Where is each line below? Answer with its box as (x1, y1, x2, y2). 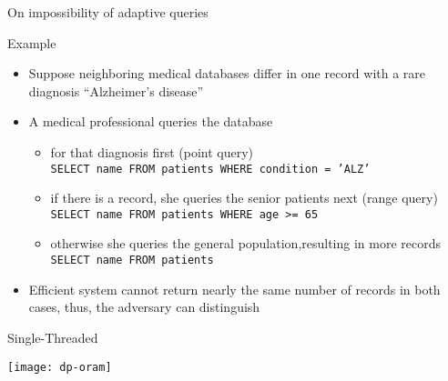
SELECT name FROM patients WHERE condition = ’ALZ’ (50, 162, 371, 175)
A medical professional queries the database (28, 112, 273, 131)
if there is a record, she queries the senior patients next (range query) (50, 188, 438, 207)
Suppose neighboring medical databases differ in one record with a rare (28, 64, 426, 83)
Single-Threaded (7, 327, 98, 346)
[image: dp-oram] (7, 360, 112, 374)
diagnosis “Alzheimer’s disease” (28, 81, 204, 100)
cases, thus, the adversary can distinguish (28, 297, 260, 316)
